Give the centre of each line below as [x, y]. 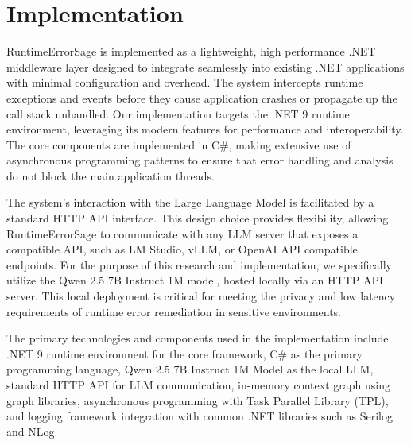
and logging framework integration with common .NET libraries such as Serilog [200, 416]
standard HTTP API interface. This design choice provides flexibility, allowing [198, 218]
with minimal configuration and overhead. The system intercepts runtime [185, 82]
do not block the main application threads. [111, 175]
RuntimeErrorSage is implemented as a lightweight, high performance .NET [191, 51]
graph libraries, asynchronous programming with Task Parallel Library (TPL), [198, 400]
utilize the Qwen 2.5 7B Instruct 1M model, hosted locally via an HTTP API [195, 280]
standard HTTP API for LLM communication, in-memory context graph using [198, 385]
